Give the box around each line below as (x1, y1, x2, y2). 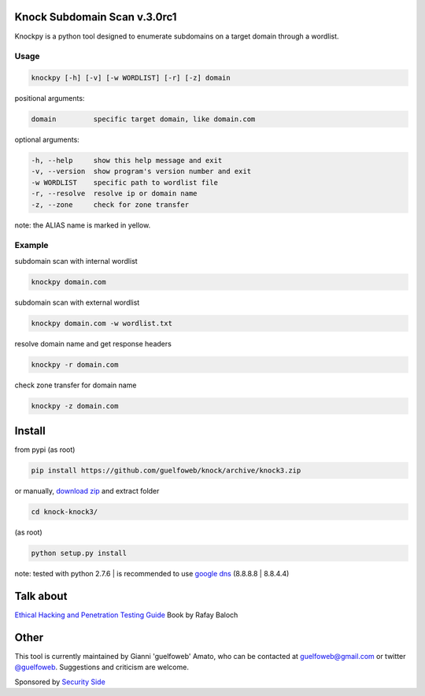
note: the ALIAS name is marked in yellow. (14, 220, 151, 230)
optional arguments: (14, 135, 80, 145)
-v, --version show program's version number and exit (31, 167, 252, 176)
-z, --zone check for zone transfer (31, 200, 189, 209)
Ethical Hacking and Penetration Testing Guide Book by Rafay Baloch (14, 610, 238, 620)
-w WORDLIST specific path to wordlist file (31, 178, 218, 187)
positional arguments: (14, 94, 85, 103)
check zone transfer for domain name (14, 380, 137, 390)
